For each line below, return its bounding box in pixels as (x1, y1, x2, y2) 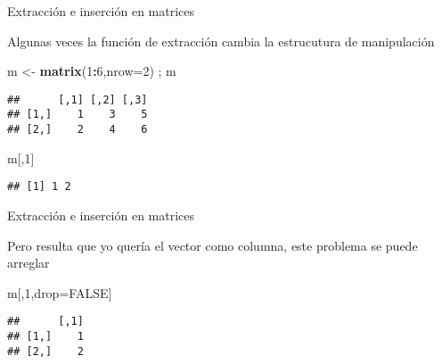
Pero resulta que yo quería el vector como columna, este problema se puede (7, 236, 418, 254)
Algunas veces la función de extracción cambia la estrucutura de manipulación (7, 31, 435, 50)
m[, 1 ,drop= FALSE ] (7, 283, 112, 302)
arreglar (7, 253, 50, 272)
